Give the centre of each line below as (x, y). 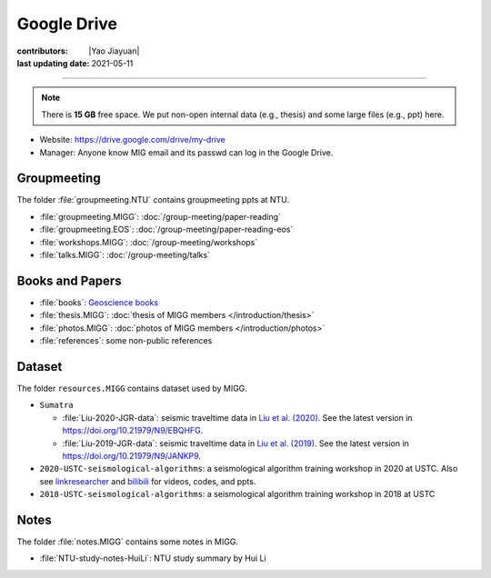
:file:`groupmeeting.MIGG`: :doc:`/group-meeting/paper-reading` (160, 216)
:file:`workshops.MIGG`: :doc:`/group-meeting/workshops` (149, 242)
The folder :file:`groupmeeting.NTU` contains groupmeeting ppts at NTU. (153, 200)
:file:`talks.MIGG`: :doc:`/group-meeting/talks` (125, 254)
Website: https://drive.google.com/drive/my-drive (133, 140)
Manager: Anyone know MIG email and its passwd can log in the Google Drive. (186, 152)
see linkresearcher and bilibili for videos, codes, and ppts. (148, 481)
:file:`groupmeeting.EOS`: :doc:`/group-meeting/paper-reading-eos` (166, 229)
